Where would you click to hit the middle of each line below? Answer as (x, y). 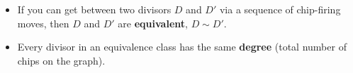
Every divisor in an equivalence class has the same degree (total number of (182, 47)
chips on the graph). (61, 60)
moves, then (43, 23)
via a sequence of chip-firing (280, 9)
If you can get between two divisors (94, 9)
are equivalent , (153, 23)
